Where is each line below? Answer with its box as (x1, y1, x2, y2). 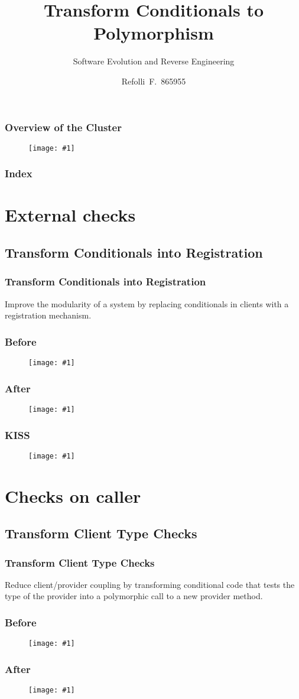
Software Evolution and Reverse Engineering (73, 55, 235, 67)
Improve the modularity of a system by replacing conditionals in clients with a (5, 297, 289, 310)
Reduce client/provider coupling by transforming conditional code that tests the (5, 578, 295, 590)
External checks (5, 203, 136, 227)
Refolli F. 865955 (121, 74, 186, 87)
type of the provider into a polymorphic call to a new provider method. (5, 590, 263, 602)
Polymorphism (93, 21, 214, 45)
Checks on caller (5, 483, 141, 508)
